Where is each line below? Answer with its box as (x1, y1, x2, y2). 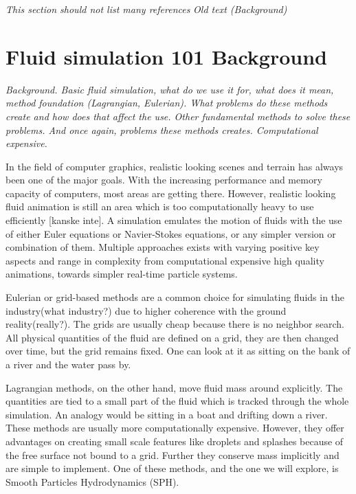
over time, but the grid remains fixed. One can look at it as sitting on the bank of (5, 344, 351, 358)
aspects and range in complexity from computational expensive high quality (5, 253, 324, 267)
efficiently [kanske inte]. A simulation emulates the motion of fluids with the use (5, 213, 342, 227)
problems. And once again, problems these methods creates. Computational (5, 122, 318, 137)
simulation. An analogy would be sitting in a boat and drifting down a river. (5, 407, 328, 421)
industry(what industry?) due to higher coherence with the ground (5, 303, 287, 317)
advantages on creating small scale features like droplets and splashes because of (5, 434, 344, 448)
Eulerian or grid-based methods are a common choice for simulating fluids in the (5, 290, 345, 304)
